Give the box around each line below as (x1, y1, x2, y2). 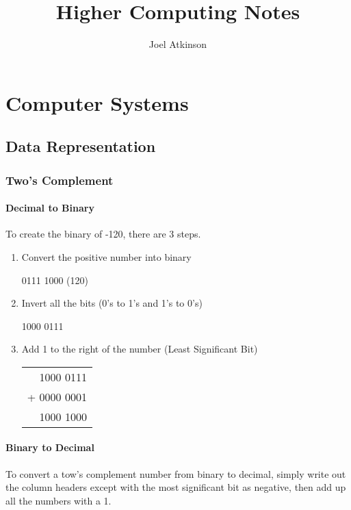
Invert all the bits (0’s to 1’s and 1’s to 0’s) (21, 296, 203, 310)
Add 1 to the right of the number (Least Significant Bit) (21, 342, 258, 356)
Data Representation (5, 136, 156, 157)
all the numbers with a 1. (5, 493, 112, 507)
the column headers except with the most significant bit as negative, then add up (5, 480, 346, 494)
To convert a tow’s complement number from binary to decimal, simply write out (5, 466, 346, 481)
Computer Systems (5, 88, 189, 116)
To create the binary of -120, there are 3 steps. (5, 227, 201, 241)
